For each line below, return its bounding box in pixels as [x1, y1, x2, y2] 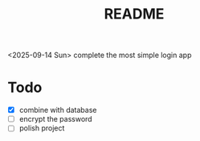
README [104, 5, 165, 23]
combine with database [18, 106, 97, 115]
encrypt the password [18, 114, 93, 124]
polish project [18, 123, 65, 133]
